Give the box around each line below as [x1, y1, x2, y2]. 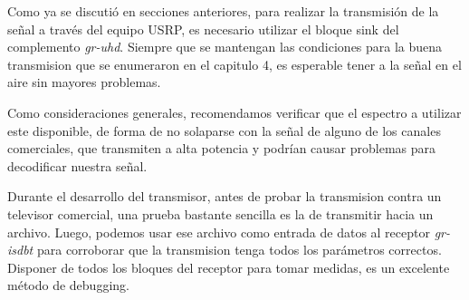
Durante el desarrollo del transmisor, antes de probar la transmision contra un [7, 187, 442, 206]
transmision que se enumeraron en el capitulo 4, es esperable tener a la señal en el [7, 54, 462, 73]
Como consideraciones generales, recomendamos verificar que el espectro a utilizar [7, 102, 462, 121]
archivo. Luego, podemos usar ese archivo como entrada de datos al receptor [7, 222, 430, 241]
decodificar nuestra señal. [7, 156, 148, 175]
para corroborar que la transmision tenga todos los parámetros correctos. [36, 240, 442, 259]
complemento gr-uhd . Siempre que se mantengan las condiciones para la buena [7, 37, 443, 56]
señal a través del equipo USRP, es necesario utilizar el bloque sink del [7, 19, 399, 38]
